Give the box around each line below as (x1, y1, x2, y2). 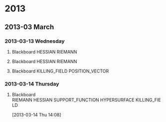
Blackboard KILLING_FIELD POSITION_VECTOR (11, 68, 109, 74)
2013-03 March (4, 23, 54, 31)
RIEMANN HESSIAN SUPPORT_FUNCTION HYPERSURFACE (11, 97, 135, 103)
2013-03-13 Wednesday (4, 38, 65, 45)
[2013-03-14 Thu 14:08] (11, 112, 61, 118)
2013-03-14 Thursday (4, 80, 59, 87)
